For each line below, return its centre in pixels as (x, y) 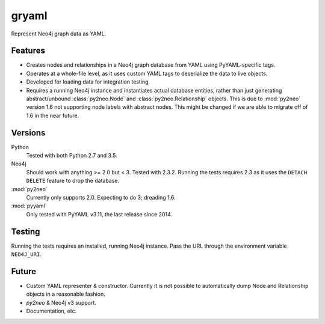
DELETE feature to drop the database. (73, 181)
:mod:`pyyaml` (29, 206)
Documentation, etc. (51, 311)
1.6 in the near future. (53, 115)
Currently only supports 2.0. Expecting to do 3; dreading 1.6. (101, 198)
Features (28, 51)
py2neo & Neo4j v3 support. (61, 302)
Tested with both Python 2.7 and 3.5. (72, 156)
